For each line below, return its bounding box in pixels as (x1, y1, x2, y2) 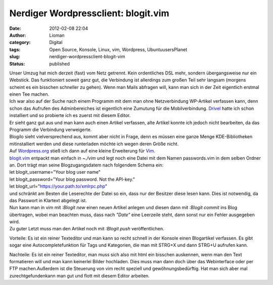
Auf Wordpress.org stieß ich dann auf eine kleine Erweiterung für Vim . (9, 148, 156, 154)
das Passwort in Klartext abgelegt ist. (9, 197, 87, 203)
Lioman (49, 32, 65, 38)
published (49, 61, 70, 67)
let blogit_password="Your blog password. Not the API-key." (9, 176, 135, 182)
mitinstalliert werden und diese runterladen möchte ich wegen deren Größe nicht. (9, 141, 179, 147)
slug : (9, 54, 20, 60)
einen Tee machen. (9, 91, 50, 97)
